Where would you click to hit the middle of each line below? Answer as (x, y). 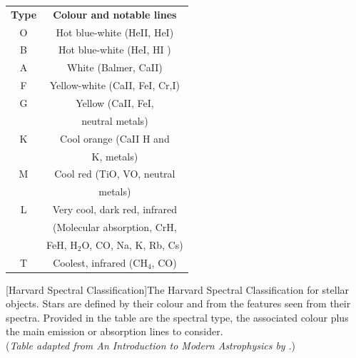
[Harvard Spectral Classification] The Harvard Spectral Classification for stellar (178, 289)
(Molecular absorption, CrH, (115, 226)
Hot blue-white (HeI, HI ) (115, 50)
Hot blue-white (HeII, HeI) (115, 32)
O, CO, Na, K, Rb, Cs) (132, 244)
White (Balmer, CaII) (115, 67)
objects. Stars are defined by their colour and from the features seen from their (178, 303)
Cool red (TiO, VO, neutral (115, 174)
